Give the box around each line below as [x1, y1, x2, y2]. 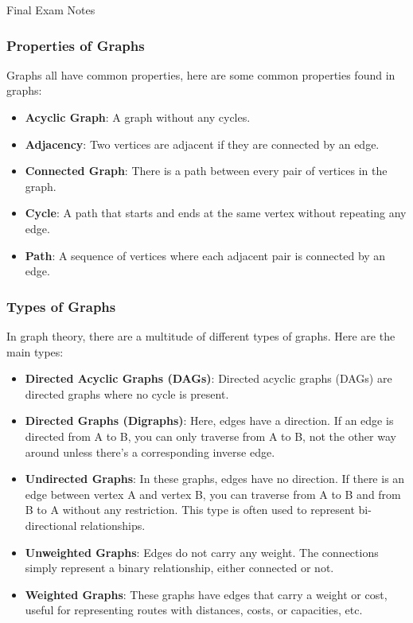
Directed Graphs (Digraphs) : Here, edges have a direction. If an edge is [25, 412, 394, 429]
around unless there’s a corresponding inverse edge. [25, 443, 275, 460]
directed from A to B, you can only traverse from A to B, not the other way [25, 427, 396, 444]
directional [25, 516, 77, 533]
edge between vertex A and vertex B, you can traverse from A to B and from [25, 485, 401, 502]
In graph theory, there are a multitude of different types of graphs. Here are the [6, 327, 395, 344]
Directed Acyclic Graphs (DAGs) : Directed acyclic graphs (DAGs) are [25, 370, 392, 387]
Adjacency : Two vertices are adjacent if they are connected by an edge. [25, 135, 380, 152]
